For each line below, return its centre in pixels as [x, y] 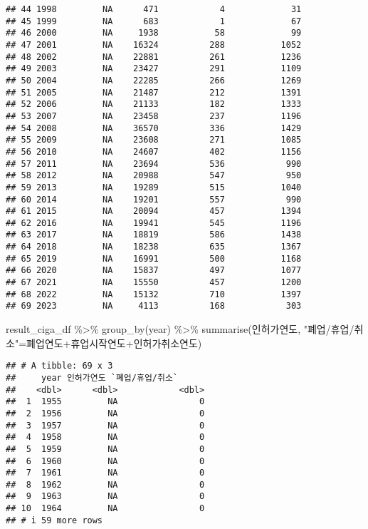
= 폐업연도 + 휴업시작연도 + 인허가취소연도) [110, 343]
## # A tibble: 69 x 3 [59, 366]
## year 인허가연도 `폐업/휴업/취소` [92, 378]
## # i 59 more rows [54, 520]
